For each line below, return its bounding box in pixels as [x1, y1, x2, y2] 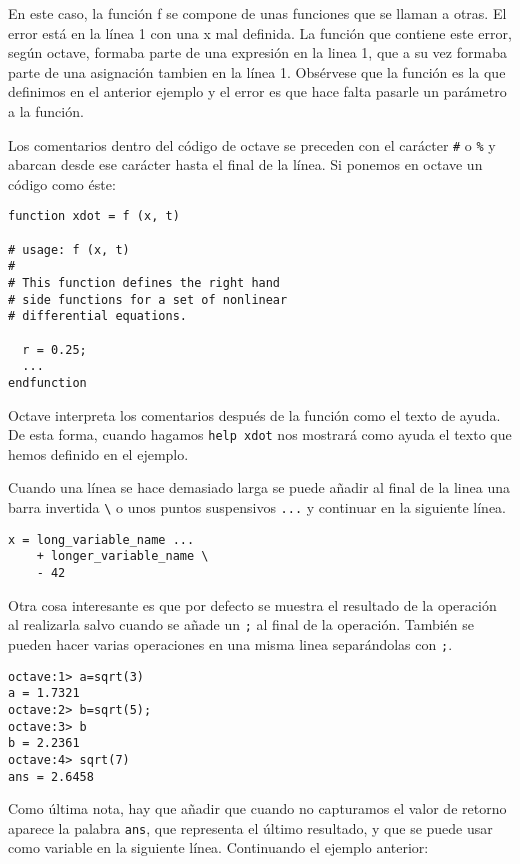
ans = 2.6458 [8, 769, 94, 784]
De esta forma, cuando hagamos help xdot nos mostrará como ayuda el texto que [8, 424, 512, 445]
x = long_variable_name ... [8, 532, 195, 547]
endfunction [8, 375, 87, 390]
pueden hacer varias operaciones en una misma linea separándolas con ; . [8, 633, 453, 654]
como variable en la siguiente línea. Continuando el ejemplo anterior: [8, 837, 429, 858]
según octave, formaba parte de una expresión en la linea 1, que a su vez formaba [8, 42, 507, 63]
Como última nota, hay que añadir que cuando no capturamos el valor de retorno [8, 798, 507, 819]
